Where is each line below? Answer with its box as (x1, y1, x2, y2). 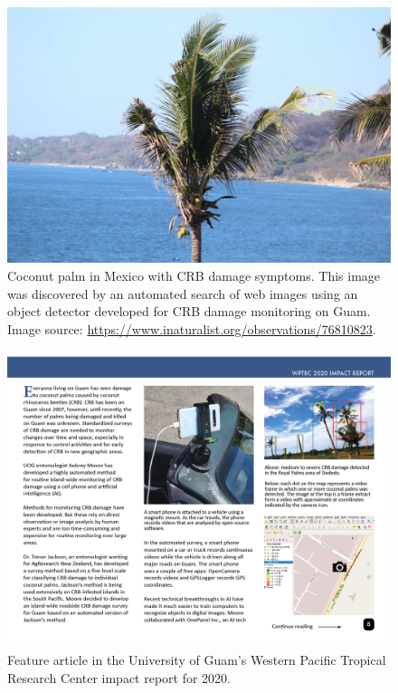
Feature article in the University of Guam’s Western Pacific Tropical (7, 650, 386, 669)
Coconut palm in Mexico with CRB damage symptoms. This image (7, 265, 381, 284)
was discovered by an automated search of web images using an (7, 284, 358, 303)
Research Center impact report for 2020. (7, 668, 232, 687)
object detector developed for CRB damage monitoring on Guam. (7, 302, 371, 321)
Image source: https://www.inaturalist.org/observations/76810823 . (7, 319, 376, 338)
